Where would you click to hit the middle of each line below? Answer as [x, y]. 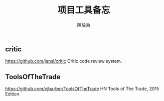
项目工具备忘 [83, 10]
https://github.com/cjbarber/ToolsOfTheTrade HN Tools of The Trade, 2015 [82, 89]
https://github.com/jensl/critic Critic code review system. [64, 61]
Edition [12, 94]
